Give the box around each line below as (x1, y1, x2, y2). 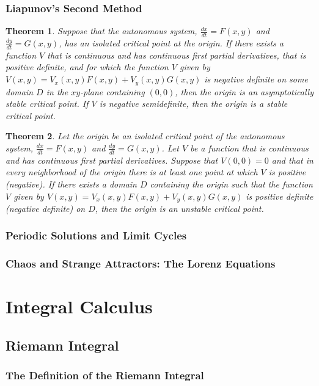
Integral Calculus (5, 294, 153, 319)
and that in (271, 153, 313, 166)
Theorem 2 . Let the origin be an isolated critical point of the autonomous (5, 129, 285, 142)
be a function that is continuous (190, 141, 309, 154)
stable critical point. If (5, 97, 89, 110)
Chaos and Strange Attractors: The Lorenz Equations (5, 256, 276, 271)
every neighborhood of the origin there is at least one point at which (5, 166, 258, 178)
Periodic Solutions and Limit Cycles (5, 228, 187, 243)
